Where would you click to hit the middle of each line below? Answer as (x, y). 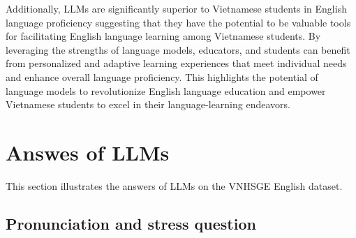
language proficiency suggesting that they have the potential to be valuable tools (178, 22)
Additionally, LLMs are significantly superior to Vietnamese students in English (176, 8)
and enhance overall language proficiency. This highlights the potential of (162, 76)
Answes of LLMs (88, 152)
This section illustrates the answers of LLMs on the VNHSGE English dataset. (174, 185)
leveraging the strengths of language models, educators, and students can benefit (178, 49)
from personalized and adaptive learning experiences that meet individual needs (176, 63)
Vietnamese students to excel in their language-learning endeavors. (148, 104)
